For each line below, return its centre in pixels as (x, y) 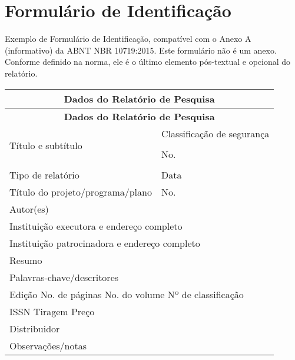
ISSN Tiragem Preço (52, 311)
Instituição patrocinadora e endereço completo (105, 243)
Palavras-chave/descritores (64, 277)
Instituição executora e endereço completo (96, 226)
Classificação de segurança (215, 133)
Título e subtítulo (46, 145)
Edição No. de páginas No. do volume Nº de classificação (127, 294)
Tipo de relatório (44, 174)
